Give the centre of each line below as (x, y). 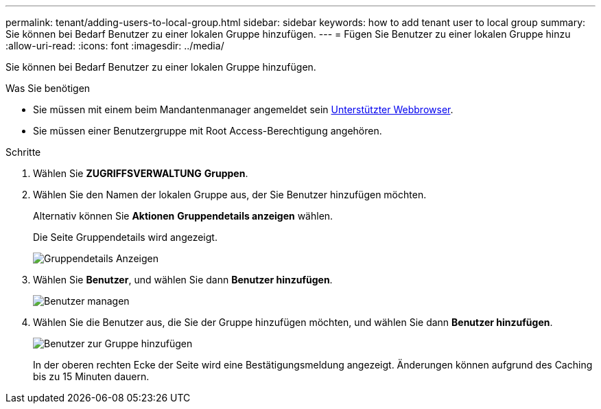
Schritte (23, 152)
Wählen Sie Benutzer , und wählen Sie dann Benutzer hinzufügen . (183, 280)
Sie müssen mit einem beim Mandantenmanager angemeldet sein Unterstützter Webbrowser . (243, 109)
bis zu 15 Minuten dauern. (91, 376)
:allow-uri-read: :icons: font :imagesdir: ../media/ (115, 46)
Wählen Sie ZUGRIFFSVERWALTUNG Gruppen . (141, 173)
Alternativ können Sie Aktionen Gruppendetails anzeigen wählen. (183, 216)
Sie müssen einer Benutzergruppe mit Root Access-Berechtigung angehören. (208, 131)
